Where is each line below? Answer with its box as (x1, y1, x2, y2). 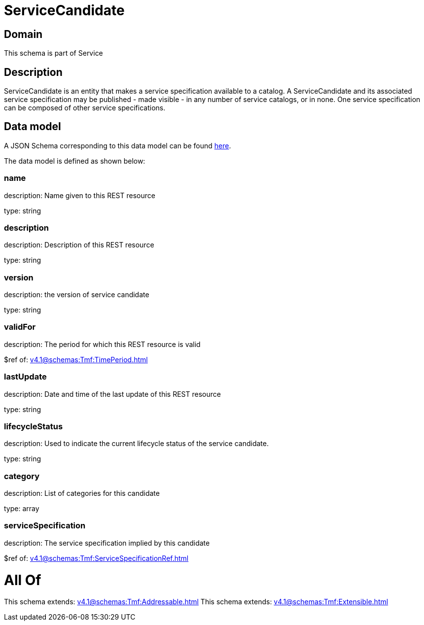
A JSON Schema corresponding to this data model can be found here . (4, 141, 231, 150)
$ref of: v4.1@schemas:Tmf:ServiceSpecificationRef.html (4, 554, 189, 562)
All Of (4, 571, 41, 589)
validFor (4, 322, 36, 332)
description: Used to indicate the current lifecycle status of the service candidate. (4, 439, 269, 448)
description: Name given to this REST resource (4, 191, 155, 200)
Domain (4, 28, 43, 40)
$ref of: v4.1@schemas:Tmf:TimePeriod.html (4, 355, 148, 364)
